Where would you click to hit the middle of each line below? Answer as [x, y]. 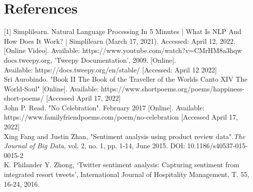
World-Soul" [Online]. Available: [51, 88]
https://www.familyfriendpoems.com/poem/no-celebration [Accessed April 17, [121, 117]
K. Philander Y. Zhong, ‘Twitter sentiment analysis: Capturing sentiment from [122, 165]
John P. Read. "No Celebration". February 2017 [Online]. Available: [104, 107]
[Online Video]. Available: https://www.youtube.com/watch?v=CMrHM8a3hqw [123, 50]
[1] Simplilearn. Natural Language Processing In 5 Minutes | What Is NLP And [123, 31]
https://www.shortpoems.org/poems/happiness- [173, 88]
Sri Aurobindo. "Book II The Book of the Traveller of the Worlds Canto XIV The [126, 79]
